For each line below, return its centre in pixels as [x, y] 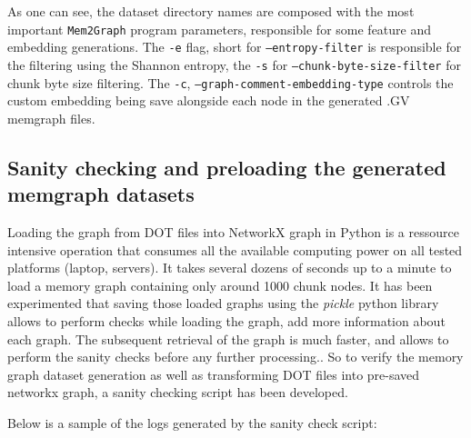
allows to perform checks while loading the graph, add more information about [226, 320]
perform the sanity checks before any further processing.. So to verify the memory [235, 357]
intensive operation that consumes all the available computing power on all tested [235, 249]
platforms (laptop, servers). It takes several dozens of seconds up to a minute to [230, 268]
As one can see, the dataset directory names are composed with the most [211, 11]
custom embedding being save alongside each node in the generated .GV [209, 100]
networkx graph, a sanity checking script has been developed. [178, 392]
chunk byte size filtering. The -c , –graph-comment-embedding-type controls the [230, 82]
